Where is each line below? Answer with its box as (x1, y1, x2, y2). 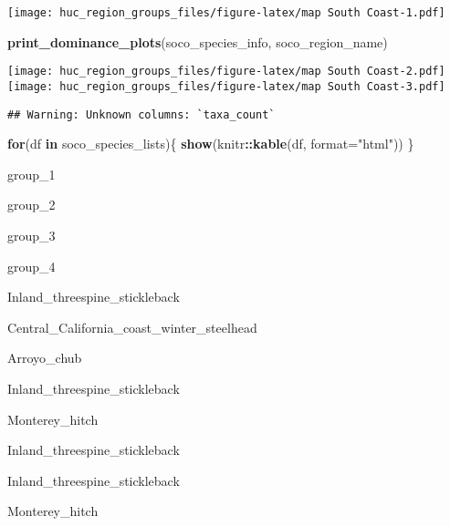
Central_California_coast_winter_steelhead (7, 317, 257, 336)
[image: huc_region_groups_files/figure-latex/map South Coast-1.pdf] (7, 6, 445, 19)
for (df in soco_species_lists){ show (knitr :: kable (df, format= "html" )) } (7, 134, 414, 153)
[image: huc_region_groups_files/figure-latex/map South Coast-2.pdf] (7, 65, 445, 78)
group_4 (7, 256, 56, 275)
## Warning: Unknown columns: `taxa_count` (7, 108, 276, 121)
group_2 (7, 195, 56, 214)
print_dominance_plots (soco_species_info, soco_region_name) (7, 32, 388, 51)
